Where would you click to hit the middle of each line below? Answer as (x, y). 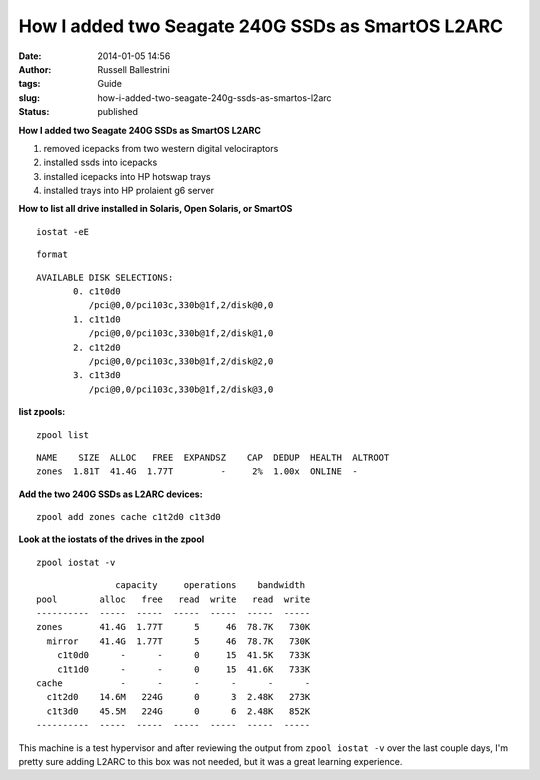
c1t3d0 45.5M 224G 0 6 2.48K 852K (178, 711)
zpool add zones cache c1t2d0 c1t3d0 (129, 517)
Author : (35, 69)
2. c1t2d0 (97, 347)
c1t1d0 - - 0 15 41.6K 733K (183, 669)
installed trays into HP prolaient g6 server (129, 191)
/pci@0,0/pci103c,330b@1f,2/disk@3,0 (181, 389)
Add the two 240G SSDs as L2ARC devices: (111, 494)
